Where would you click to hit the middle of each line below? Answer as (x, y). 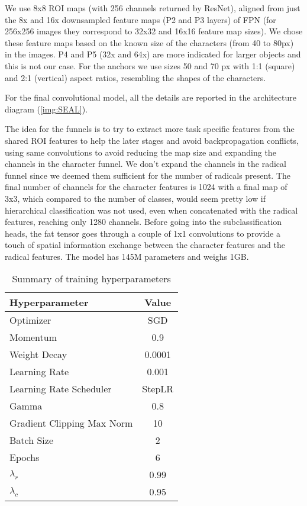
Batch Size (31, 440)
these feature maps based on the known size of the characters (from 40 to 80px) (149, 42)
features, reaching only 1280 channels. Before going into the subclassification (143, 222)
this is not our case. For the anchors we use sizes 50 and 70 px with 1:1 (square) (150, 65)
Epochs (25, 457)
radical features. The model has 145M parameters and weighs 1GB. (127, 256)
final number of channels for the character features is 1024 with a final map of (146, 187)
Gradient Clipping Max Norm (71, 423)
